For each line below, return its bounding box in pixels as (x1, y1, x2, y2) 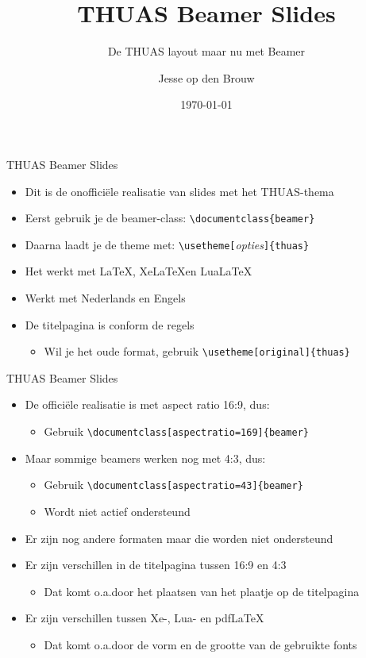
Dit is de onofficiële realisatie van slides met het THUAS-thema (25, 183, 334, 199)
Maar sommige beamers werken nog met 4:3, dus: (25, 449, 266, 466)
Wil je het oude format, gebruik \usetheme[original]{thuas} (44, 343, 350, 360)
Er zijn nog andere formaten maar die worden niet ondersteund (25, 529, 333, 546)
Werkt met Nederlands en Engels (25, 290, 186, 306)
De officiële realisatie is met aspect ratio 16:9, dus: (25, 396, 270, 413)
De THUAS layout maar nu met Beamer (107, 43, 306, 60)
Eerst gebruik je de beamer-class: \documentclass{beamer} (25, 210, 315, 226)
